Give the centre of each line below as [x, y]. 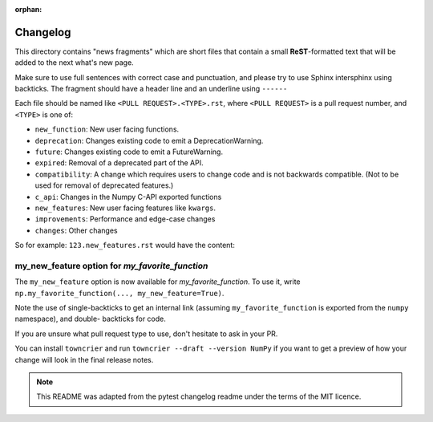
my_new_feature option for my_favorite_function [111, 266]
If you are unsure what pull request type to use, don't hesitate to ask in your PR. [146, 334]
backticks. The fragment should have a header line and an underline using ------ [151, 89]
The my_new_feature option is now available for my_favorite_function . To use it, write [158, 282]
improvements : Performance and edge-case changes [125, 219]
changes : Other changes [76, 230]
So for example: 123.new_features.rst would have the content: [125, 245]
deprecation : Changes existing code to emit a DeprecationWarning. [149, 140]
